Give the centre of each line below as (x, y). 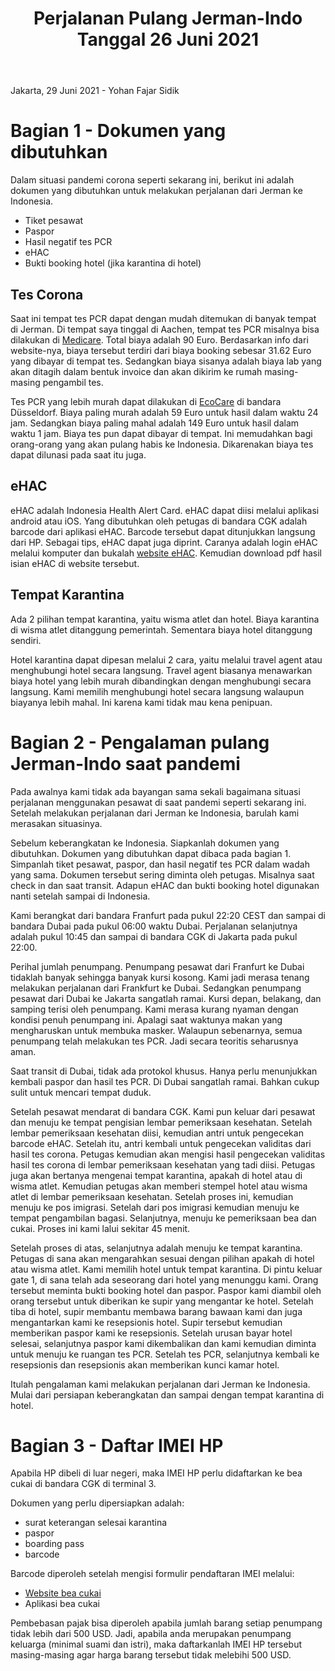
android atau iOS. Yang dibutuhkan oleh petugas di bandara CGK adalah (159, 521)
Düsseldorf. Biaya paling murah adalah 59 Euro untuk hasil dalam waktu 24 (164, 412)
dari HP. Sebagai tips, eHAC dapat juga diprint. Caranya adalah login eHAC (164, 542)
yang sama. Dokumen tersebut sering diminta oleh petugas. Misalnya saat (162, 874)
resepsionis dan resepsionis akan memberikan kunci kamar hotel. (145, 1364)
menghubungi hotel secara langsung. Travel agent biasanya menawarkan (161, 670)
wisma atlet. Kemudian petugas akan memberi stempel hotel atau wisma (159, 1186)
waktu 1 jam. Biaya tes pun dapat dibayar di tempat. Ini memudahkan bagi (161, 433)
